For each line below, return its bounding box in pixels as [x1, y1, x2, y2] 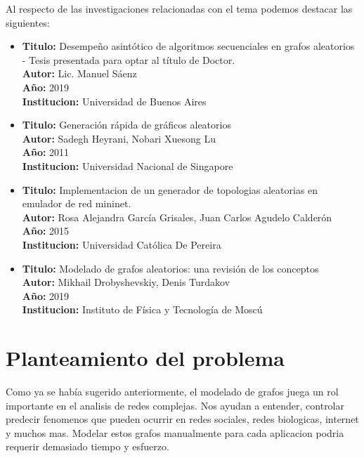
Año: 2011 [22, 145, 70, 159]
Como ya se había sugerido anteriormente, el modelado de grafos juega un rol [6, 384, 339, 398]
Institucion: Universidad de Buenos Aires [22, 93, 207, 108]
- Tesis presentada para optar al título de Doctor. [22, 52, 235, 67]
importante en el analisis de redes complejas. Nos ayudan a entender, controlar [6, 398, 345, 412]
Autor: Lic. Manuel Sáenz [22, 66, 137, 81]
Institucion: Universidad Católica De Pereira [22, 237, 221, 251]
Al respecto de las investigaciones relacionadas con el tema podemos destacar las [6, 1, 353, 15]
